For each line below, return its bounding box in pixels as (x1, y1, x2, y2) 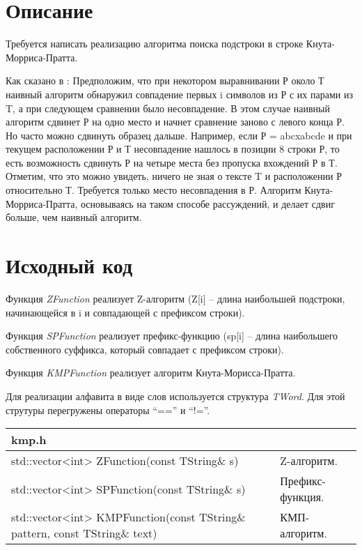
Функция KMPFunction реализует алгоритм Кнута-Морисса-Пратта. (6, 365, 296, 380)
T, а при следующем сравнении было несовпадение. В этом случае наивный (6, 100, 330, 115)
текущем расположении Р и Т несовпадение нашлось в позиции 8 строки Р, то (6, 142, 340, 156)
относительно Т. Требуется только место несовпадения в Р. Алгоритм (6, 183, 301, 197)
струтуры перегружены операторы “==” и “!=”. (6, 402, 210, 417)
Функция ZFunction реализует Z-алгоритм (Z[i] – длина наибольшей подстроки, (6, 291, 345, 305)
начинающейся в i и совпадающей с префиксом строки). (6, 305, 245, 319)
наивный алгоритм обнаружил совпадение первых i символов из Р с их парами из (6, 86, 353, 101)
